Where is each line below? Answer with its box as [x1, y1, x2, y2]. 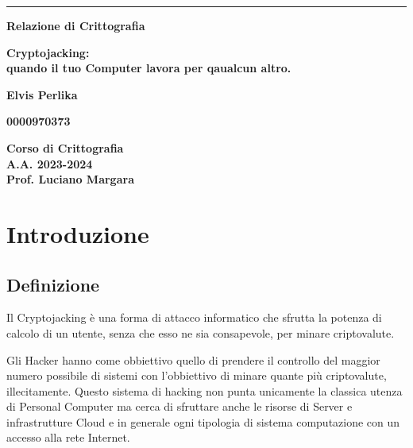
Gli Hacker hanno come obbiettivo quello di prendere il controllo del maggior [6, 351, 380, 368]
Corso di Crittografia [6, 139, 124, 156]
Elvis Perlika [6, 86, 78, 102]
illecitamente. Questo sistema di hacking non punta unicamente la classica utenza [6, 382, 403, 399]
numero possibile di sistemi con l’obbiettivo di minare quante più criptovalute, [6, 367, 387, 384]
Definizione [6, 272, 100, 296]
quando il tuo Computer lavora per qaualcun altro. [6, 60, 291, 76]
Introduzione [6, 217, 149, 249]
